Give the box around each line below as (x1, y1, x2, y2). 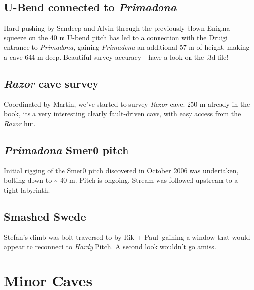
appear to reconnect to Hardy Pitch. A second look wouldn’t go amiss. (4, 241, 216, 252)
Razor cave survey (4, 75, 99, 91)
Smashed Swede (4, 208, 86, 224)
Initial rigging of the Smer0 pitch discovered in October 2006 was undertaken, (4, 165, 239, 175)
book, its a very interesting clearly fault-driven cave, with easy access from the (4, 108, 241, 119)
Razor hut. (4, 118, 36, 128)
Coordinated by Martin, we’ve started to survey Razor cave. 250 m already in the (4, 98, 250, 109)
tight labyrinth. (4, 184, 50, 194)
